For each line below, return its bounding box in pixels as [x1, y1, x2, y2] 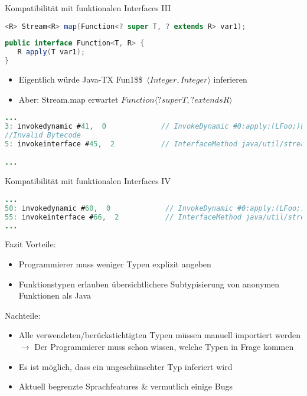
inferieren [213, 73, 247, 86]
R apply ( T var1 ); [17, 48, 86, 57]
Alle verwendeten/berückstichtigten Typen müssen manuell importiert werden [18, 329, 301, 341]
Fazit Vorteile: [5, 238, 56, 250]
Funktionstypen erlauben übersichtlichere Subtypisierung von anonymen [18, 277, 280, 290]
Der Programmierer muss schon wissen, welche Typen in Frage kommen [34, 340, 294, 352]
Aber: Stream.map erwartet [18, 93, 119, 105]
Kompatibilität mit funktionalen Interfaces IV [5, 175, 171, 187]
